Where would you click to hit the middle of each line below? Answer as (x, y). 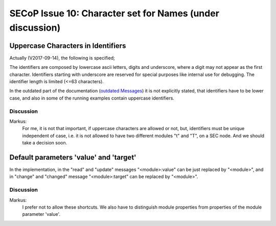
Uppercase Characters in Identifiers (68, 46)
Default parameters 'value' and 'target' (73, 157)
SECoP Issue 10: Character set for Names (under (114, 13)
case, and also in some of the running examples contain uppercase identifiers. (92, 98)
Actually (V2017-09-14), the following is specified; (62, 58)
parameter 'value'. (41, 214)
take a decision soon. (45, 143)
